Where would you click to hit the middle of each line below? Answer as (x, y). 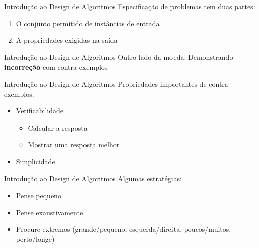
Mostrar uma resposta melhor (74, 144)
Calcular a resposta (58, 127)
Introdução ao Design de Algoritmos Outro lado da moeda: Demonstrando (119, 57)
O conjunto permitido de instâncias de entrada (88, 23)
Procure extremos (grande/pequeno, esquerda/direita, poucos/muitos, (123, 229)
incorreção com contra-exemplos (56, 67)
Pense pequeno (38, 195)
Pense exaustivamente (50, 212)
